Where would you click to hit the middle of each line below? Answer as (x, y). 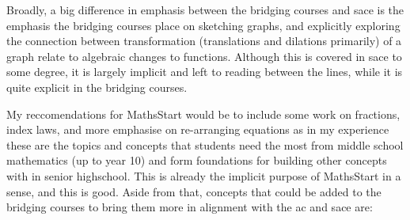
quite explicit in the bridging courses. (97, 87)
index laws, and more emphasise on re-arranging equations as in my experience (198, 129)
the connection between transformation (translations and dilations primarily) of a (204, 41)
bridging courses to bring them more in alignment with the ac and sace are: (190, 207)
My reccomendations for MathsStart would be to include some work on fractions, (203, 114)
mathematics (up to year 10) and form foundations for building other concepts (197, 160)
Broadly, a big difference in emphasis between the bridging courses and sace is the (205, 9)
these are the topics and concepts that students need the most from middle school (205, 144)
